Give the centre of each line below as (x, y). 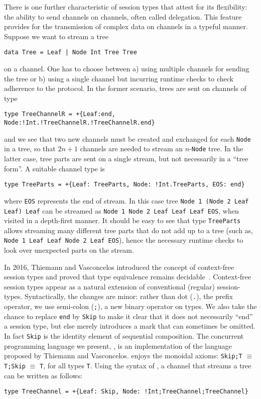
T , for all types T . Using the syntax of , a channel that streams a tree (145, 365)
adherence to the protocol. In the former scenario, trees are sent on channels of (125, 88)
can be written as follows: (43, 375)
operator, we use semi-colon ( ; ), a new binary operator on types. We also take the (130, 306)
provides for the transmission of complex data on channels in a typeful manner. (126, 26)
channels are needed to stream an (132, 148)
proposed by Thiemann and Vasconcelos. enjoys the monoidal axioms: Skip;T (123, 356)
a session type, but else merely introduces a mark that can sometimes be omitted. (130, 326)
